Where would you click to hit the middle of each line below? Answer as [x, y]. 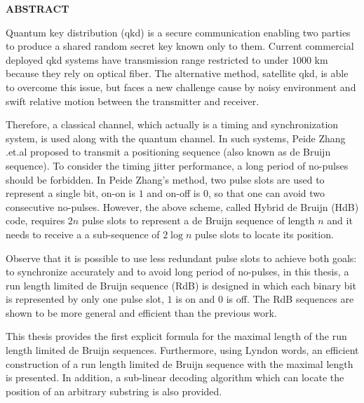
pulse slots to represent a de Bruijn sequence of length [198, 220]
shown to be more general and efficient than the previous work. [141, 312]
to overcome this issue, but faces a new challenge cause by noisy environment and [181, 87]
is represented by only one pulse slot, [85, 299]
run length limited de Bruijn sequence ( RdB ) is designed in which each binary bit [181, 285]
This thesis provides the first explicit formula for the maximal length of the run [176, 336]
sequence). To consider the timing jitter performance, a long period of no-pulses [177, 165]
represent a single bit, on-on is [71, 193]
